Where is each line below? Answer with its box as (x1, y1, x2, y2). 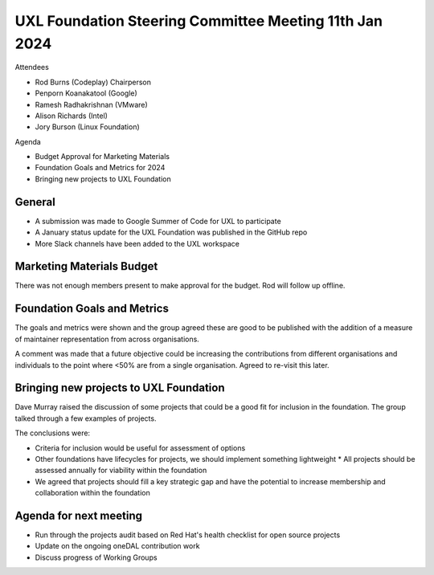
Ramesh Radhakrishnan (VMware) (35, 100, 148, 109)
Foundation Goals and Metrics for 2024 (35, 163, 166, 173)
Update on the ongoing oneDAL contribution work (35, 541, 200, 551)
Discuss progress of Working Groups (35, 553, 158, 562)
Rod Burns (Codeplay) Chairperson (35, 77, 152, 87)
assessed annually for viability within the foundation (35, 466, 207, 475)
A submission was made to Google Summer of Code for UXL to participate (35, 216, 281, 226)
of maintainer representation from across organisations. (14, 334, 200, 344)
